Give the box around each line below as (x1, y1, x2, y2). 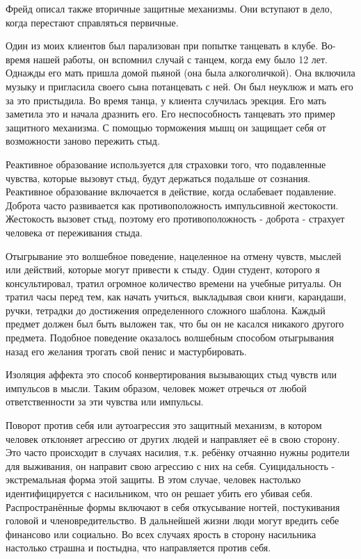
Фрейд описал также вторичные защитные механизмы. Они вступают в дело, (6, 1, 332, 15)
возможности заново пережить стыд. (6, 133, 160, 148)
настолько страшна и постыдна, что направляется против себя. (6, 540, 271, 555)
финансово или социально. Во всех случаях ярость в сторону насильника (6, 526, 316, 541)
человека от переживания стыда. (6, 225, 143, 239)
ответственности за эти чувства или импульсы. (6, 394, 204, 409)
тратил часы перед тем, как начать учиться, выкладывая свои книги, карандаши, (6, 289, 346, 304)
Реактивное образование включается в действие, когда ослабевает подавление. (6, 184, 337, 199)
